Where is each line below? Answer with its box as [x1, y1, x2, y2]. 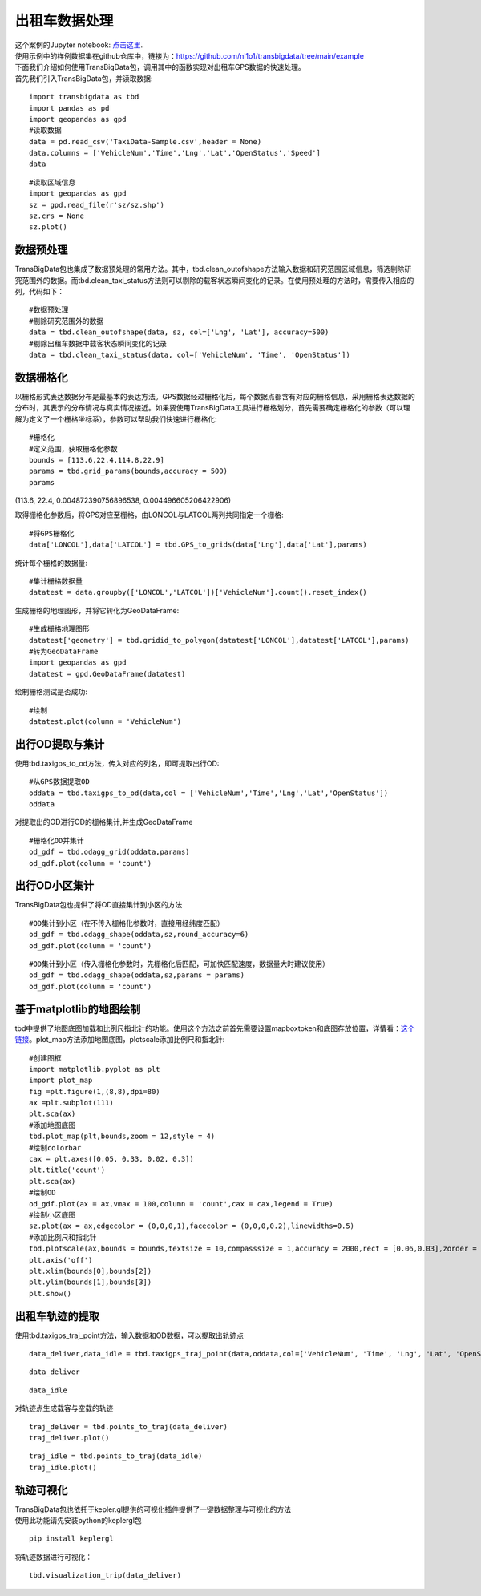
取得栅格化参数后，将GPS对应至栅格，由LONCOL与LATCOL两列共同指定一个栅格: [14, 510, 284, 520]
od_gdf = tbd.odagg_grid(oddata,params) [29, 847, 190, 857]
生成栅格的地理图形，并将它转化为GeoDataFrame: [14, 605, 180, 615]
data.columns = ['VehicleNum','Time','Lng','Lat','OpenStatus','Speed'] [29, 148, 321, 158]
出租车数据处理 [14, 12, 114, 30]
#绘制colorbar [29, 1143, 82, 1152]
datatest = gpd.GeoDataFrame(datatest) [29, 669, 186, 678]
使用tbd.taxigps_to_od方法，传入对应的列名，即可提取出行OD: [14, 758, 220, 768]
